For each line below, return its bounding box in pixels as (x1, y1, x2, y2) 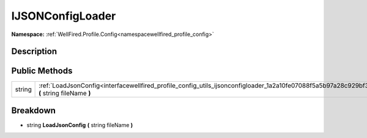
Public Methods (11, 66, 73, 76)
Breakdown (11, 105, 56, 115)
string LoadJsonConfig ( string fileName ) (26, 121, 133, 128)
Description (11, 46, 57, 57)
